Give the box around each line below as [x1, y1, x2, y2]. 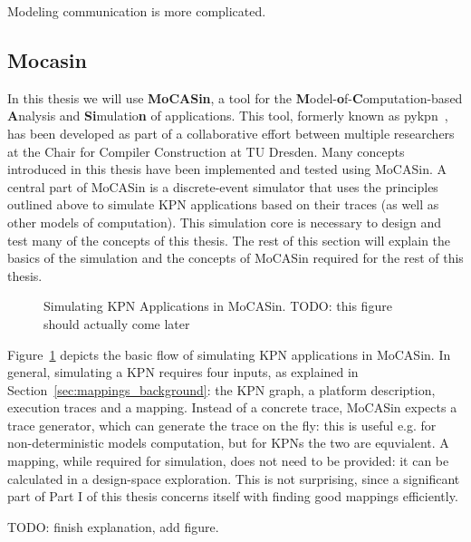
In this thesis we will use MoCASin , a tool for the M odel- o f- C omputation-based [7, 88, 463, 107]
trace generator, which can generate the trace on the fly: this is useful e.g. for [7, 415, 437, 434]
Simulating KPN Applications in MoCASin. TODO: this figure [43, 296, 392, 315]
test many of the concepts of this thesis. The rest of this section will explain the [7, 230, 451, 249]
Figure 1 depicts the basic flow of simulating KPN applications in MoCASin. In [7, 344, 451, 363]
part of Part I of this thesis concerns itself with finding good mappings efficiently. [7, 487, 458, 506]
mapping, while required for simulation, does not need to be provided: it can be [7, 451, 449, 470]
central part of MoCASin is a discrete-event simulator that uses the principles [7, 177, 438, 196]
